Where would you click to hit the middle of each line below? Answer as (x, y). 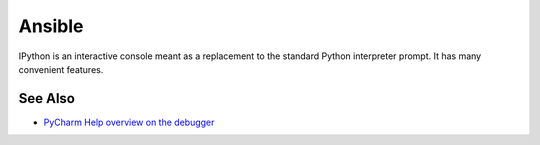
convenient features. (61, 69)
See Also (46, 98)
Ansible (51, 26)
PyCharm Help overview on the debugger (129, 122)
